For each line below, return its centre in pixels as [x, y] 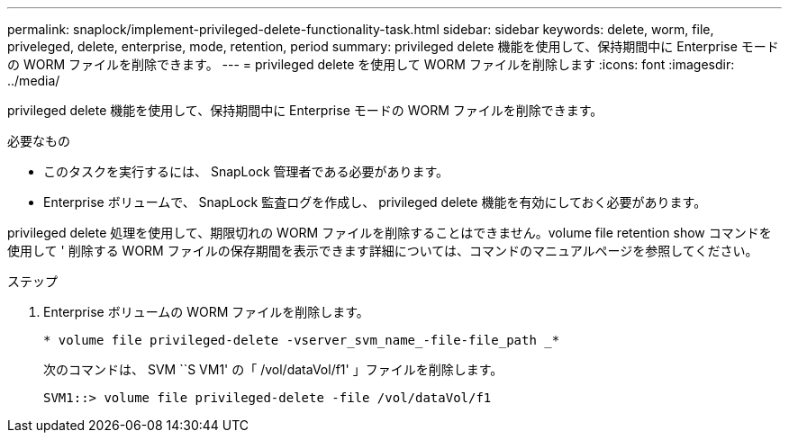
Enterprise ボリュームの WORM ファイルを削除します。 [206, 312]
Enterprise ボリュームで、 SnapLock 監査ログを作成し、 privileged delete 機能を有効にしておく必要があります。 [375, 202]
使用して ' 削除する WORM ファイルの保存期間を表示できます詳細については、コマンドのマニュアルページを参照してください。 [383, 251]
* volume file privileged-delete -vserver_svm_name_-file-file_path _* [302, 340]
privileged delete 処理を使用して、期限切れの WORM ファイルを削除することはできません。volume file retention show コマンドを [390, 233]
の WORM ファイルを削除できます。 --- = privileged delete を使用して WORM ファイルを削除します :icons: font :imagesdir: [371, 64]
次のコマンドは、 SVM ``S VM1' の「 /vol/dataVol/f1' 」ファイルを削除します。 [273, 369]
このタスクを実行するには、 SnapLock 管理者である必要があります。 [246, 171]
